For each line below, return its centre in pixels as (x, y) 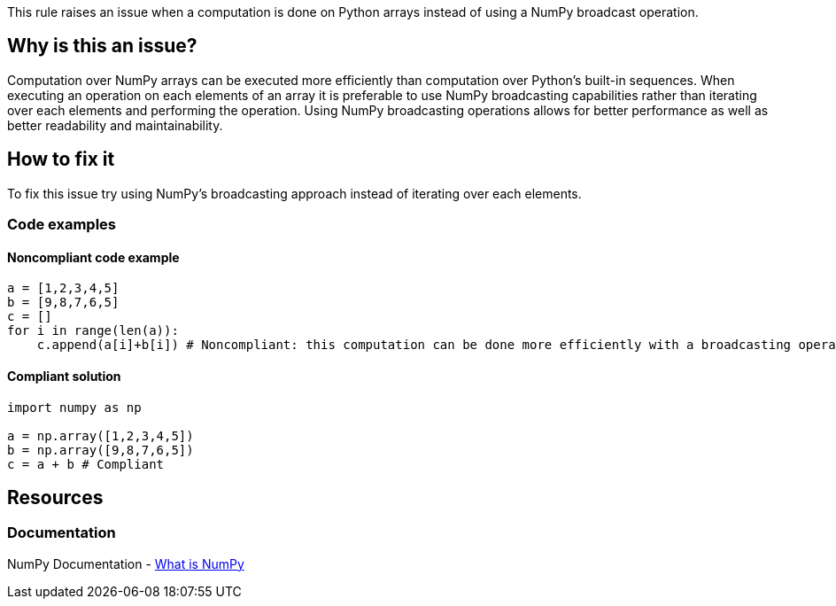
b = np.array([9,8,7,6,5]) (101, 450)
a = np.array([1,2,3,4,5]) (101, 435)
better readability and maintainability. (115, 125)
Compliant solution (64, 376)
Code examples (62, 225)
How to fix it (61, 159)
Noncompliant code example (93, 257)
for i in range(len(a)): (93, 331)
